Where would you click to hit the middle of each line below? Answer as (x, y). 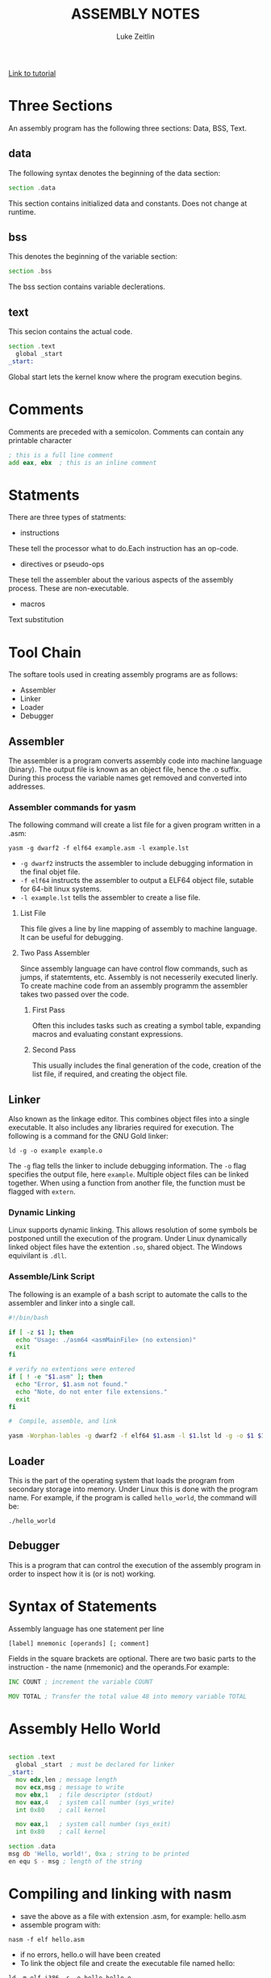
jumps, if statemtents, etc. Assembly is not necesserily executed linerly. (139, 977)
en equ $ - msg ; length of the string (75, 1861)
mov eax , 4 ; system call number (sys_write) (95, 1802)
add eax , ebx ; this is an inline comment (83, 462)
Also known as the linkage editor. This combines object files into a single (129, 1119)
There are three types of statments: (67, 517)
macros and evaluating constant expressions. (107, 1035)
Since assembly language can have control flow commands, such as (134, 968)
